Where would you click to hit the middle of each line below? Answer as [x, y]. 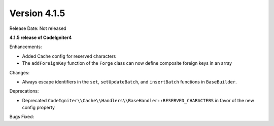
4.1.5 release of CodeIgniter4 [41, 37]
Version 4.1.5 [37, 13]
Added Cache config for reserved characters [69, 56]
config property [39, 108]
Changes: [20, 72]
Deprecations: [24, 91]
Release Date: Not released [38, 28]
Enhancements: [26, 47]
